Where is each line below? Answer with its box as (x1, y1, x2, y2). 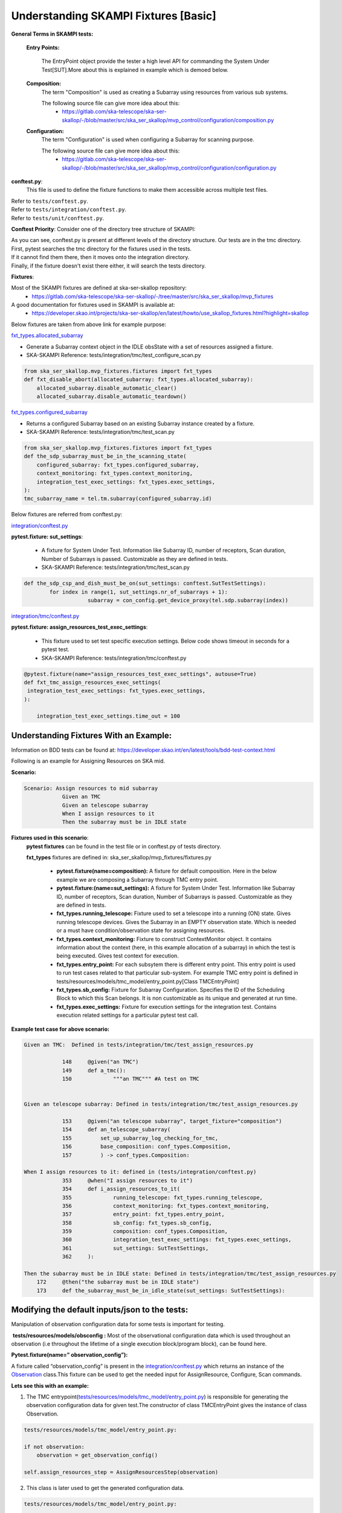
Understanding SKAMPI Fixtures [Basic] (11, 9, 217, 22)
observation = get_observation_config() (36, 1451, 158, 1459)
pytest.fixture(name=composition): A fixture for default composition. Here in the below (56, 867, 277, 875)
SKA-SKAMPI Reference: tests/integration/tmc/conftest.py (41, 654, 187, 661)
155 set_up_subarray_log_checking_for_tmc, (62, 1135, 219, 1141)
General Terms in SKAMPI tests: (11, 30, 94, 38)
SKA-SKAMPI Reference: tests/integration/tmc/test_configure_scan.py (26, 352, 201, 359)
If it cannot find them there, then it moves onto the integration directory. (11, 254, 190, 261)
